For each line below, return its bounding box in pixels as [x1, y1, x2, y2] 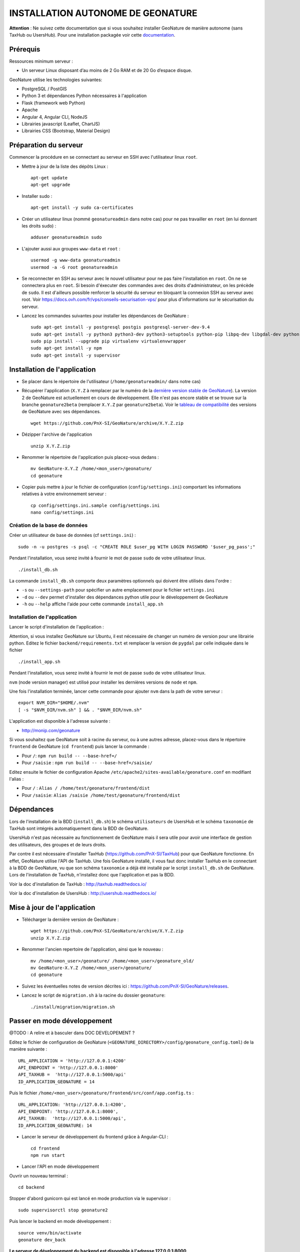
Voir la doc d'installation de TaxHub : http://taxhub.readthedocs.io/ [9, 881, 147, 887]
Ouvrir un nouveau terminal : [9, 1172, 68, 1179]
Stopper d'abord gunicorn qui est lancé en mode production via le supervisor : [9, 1195, 171, 1201]
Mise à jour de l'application [9, 903, 95, 911]
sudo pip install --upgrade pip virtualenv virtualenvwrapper [30, 339, 186, 344]
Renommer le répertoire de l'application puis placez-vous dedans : [21, 454, 159, 460]
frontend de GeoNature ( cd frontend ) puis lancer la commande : [9, 744, 149, 750]
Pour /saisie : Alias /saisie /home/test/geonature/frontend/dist [21, 792, 180, 798]
